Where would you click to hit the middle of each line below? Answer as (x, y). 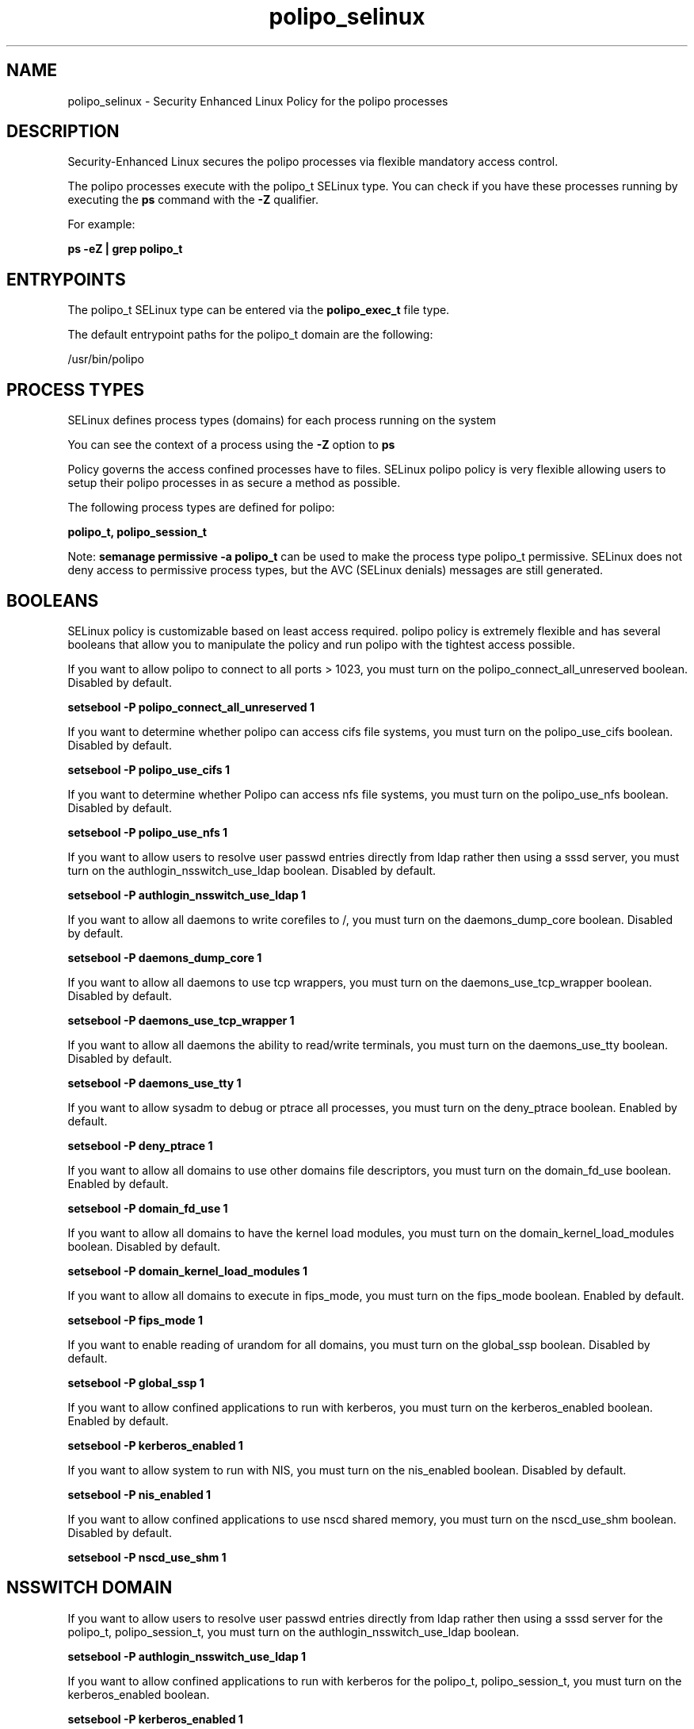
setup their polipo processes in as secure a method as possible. (234, 483)
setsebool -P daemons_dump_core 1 (165, 957)
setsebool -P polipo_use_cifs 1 (149, 769)
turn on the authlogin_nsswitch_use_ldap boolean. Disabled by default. (252, 870)
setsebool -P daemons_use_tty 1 (154, 1083)
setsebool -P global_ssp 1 (136, 1382)
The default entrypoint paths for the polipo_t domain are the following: (250, 335)
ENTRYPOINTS (66, 279)
